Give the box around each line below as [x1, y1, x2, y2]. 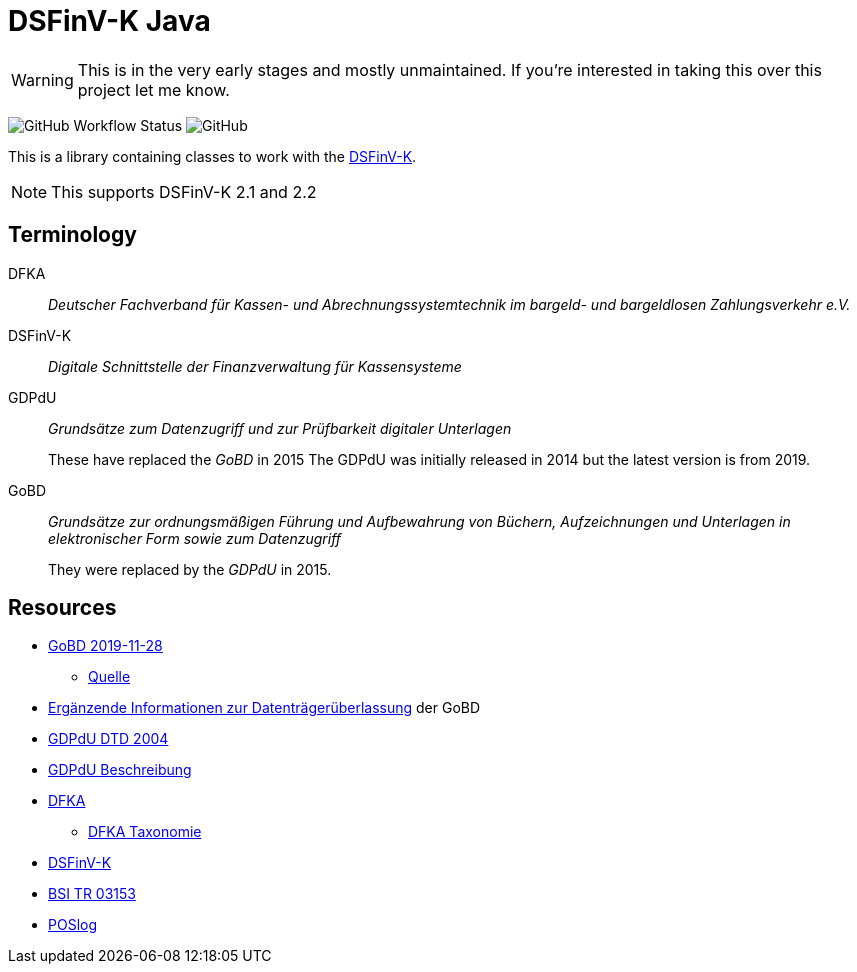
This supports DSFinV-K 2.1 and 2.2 [51, 181, 317, 202]
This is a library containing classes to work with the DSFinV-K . [8, 147, 417, 165]
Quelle [88, 668, 131, 686]
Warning [11, 69, 74, 90]
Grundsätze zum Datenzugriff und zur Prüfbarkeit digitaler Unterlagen [48, 419, 512, 437]
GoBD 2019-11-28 [48, 637, 163, 655]
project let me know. [77, 79, 230, 100]
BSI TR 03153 [48, 885, 136, 903]
